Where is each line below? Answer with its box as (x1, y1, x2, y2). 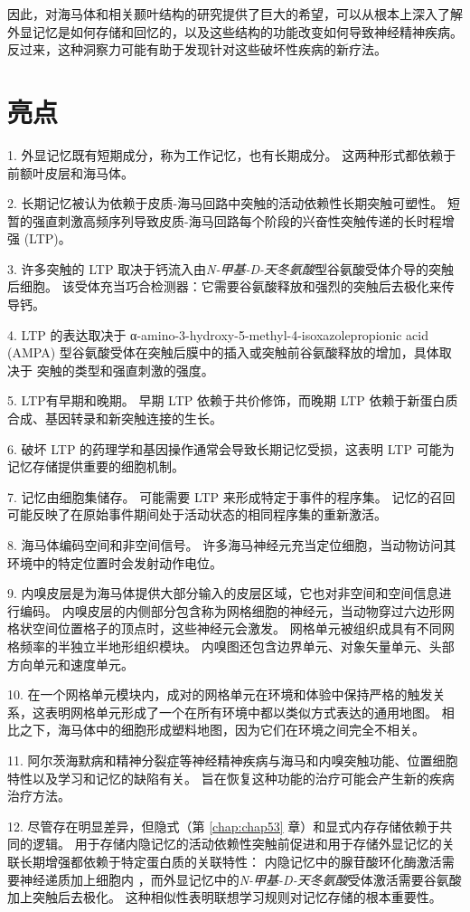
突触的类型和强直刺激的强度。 (36, 360, 214, 379)
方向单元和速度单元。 (7, 654, 134, 673)
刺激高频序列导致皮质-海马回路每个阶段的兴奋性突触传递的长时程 (57, 211, 442, 230)
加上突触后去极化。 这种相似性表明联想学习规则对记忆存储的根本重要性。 (7, 888, 442, 907)
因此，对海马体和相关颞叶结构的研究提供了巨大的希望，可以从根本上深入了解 (7, 5, 463, 23)
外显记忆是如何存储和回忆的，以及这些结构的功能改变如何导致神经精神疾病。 (7, 22, 463, 41)
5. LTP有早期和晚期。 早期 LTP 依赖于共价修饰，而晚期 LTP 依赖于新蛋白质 (7, 391, 458, 410)
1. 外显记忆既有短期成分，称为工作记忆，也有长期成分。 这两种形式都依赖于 (7, 145, 456, 164)
